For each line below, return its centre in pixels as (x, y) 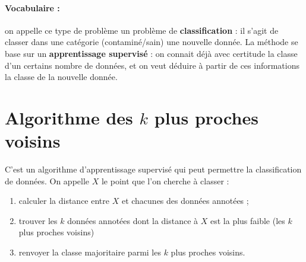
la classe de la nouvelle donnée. (61, 77)
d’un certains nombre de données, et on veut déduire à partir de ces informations (152, 65)
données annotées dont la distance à (133, 220)
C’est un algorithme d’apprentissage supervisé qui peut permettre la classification (153, 169)
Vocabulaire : (32, 7)
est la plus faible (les (247, 220)
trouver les (38, 220)
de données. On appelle (47, 180)
